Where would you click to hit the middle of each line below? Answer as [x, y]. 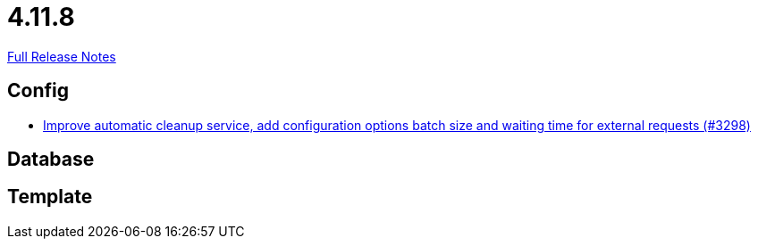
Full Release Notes [62, 56]
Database [51, 160]
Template [50, 197]
